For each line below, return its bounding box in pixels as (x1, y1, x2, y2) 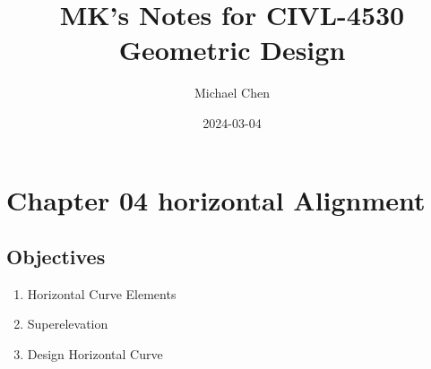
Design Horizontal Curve (27, 345, 163, 364)
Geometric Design (118, 31, 346, 68)
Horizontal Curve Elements (27, 284, 177, 303)
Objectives (6, 243, 106, 270)
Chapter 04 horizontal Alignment (6, 181, 426, 218)
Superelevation (27, 314, 108, 333)
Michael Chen (194, 83, 270, 102)
